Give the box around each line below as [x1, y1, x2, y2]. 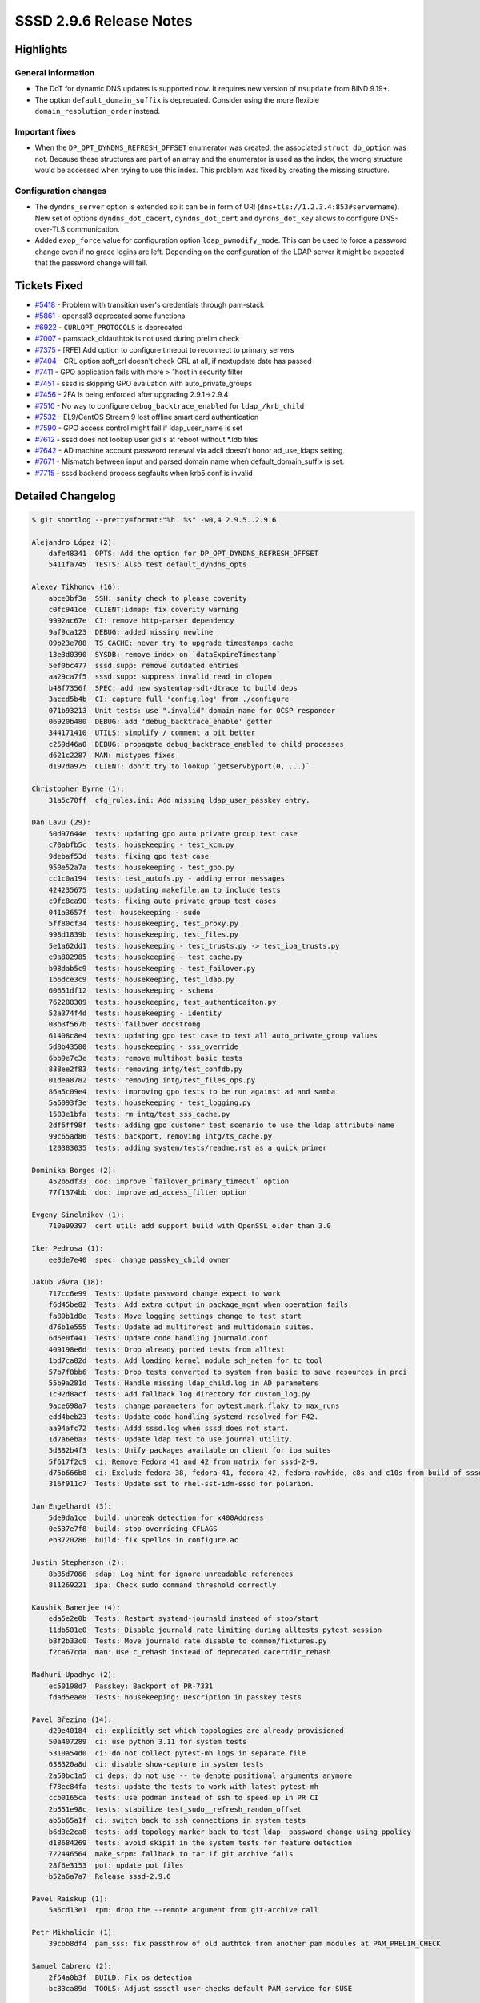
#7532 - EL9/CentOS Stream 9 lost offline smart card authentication [34, 412, 259, 421]
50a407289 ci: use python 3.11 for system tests [48, 1737, 247, 1747]
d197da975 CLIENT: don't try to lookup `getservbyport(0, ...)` [48, 762, 310, 771]
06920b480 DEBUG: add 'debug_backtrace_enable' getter [48, 717, 273, 726]
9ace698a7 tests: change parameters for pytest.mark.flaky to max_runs [48, 1400, 340, 1410]
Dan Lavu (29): [31, 818, 91, 827]
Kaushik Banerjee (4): [31, 1602, 121, 1612]
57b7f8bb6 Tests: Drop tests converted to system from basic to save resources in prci [48, 1367, 407, 1376]
